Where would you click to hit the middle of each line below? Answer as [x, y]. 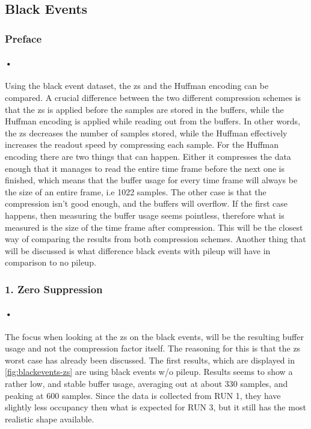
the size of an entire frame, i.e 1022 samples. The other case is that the [136, 191]
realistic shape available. [50, 418]
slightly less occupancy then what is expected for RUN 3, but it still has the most [155, 407]
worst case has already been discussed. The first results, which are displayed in [150, 360]
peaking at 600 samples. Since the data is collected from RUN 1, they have [143, 395]
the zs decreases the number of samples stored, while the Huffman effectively [146, 132]
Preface [23, 38]
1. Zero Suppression [54, 289]
